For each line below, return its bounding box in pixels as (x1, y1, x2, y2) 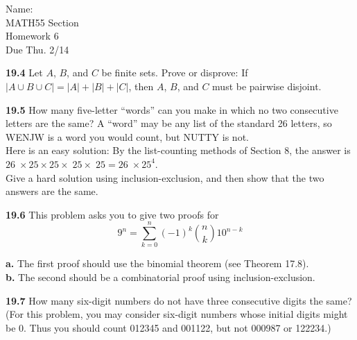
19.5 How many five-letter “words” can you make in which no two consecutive (6, 102, 338, 117)
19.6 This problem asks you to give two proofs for (6, 207, 219, 221)
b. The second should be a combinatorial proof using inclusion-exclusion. (6, 270, 315, 284)
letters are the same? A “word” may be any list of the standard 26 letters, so (6, 116, 332, 130)
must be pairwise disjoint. (212, 78, 322, 93)
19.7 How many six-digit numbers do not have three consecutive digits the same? (6, 293, 352, 307)
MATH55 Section (6, 15, 79, 29)
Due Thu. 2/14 (6, 42, 69, 56)
